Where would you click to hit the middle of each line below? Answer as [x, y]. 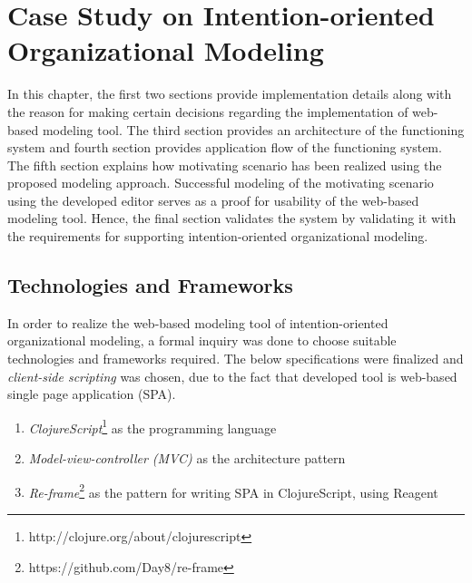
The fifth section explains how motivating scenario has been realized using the [225, 165]
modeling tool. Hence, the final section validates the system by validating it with [232, 218]
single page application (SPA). [92, 394]
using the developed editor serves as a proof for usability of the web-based [213, 200]
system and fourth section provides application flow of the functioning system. [225, 147]
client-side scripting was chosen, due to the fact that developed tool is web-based [232, 376]
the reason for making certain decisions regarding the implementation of [208, 111]
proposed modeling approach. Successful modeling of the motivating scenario [221, 183]
